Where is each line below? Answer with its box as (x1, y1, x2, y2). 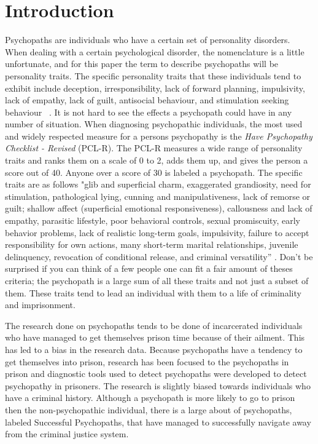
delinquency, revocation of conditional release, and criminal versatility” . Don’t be (5, 250, 313, 263)
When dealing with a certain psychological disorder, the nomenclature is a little (5, 45, 304, 58)
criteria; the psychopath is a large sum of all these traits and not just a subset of (5, 274, 309, 287)
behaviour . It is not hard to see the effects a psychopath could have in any (5, 105, 292, 118)
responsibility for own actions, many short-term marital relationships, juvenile (5, 238, 298, 251)
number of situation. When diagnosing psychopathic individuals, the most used (5, 117, 303, 130)
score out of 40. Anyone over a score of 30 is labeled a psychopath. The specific (5, 165, 303, 178)
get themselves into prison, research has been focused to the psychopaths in (5, 355, 289, 368)
